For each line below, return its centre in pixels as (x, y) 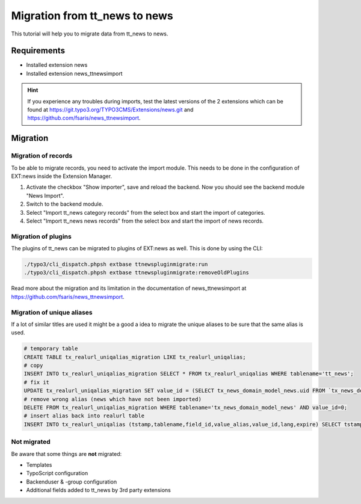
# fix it (37, 382)
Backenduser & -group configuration (72, 482)
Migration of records (42, 156)
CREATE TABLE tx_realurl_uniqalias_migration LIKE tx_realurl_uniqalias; (135, 357)
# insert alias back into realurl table (84, 416)
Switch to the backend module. (65, 204)
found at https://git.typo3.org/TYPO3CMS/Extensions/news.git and (110, 110)
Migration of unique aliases (52, 312)
